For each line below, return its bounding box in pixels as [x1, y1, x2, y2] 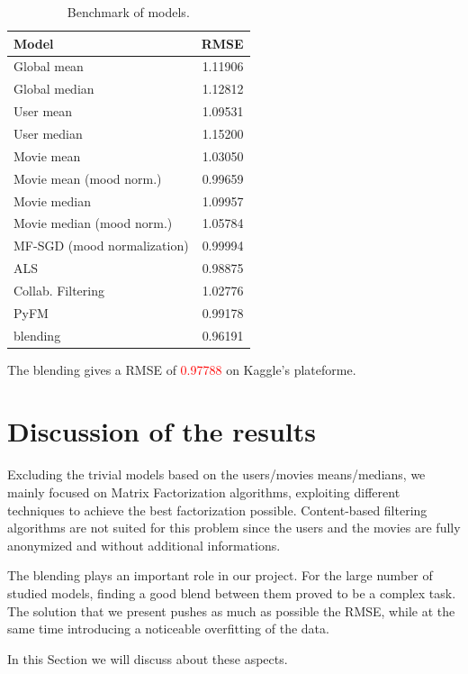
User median [13, 123, 83, 142]
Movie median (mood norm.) [13, 214, 173, 232]
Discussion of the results [7, 413, 316, 450]
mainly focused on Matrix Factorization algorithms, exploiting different [7, 482, 400, 501]
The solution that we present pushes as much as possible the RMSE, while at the [7, 601, 455, 620]
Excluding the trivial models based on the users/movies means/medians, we [7, 465, 426, 484]
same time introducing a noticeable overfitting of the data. [7, 619, 329, 638]
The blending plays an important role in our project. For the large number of [7, 566, 433, 585]
